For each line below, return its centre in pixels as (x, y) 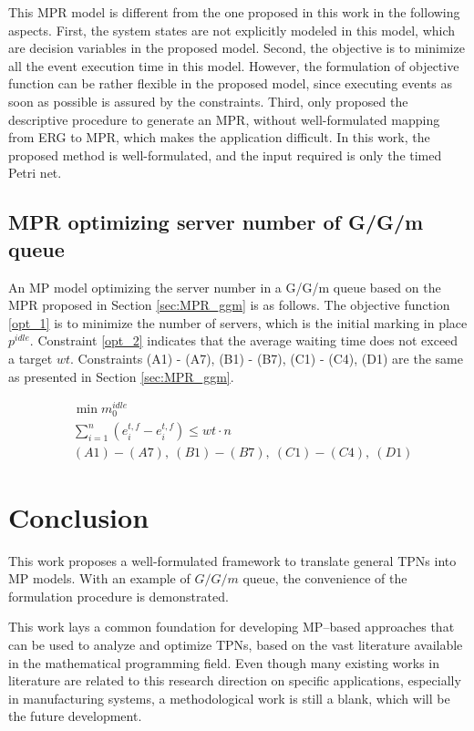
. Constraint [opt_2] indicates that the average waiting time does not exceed (244, 340)
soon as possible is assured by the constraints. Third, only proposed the (208, 101)
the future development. (75, 716)
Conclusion (79, 516)
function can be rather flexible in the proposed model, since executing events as (230, 83)
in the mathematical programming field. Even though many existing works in (224, 662)
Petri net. (35, 173)
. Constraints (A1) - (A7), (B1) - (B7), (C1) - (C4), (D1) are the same (267, 358)
